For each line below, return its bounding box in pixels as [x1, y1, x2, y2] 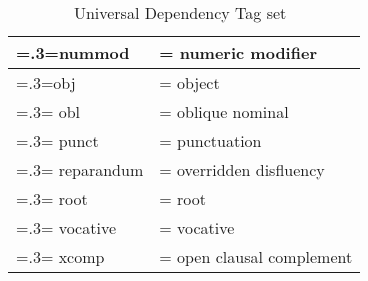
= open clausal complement [159, 245, 353, 268]
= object [159, 71, 220, 94]
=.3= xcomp [16, 245, 105, 268]
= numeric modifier [159, 41, 317, 64]
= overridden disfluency [159, 158, 325, 181]
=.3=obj [16, 71, 76, 94]
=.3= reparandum [16, 158, 144, 181]
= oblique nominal [159, 100, 289, 123]
